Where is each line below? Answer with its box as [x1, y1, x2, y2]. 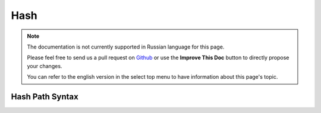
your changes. [27, 62, 62, 69]
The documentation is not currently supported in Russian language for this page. [27, 43, 225, 50]
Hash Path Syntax [11, 92, 78, 102]
